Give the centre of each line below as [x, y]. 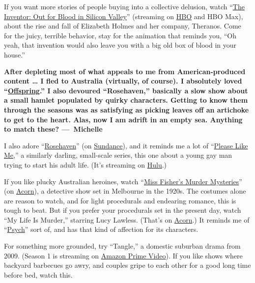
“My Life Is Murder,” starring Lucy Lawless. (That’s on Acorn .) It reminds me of [127, 219]
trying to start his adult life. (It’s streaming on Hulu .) [85, 164]
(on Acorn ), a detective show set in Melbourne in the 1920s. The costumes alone [125, 191]
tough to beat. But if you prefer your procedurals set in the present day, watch [123, 210]
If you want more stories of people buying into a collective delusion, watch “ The [124, 6]
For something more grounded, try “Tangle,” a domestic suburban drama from [122, 246]
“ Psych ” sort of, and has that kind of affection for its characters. [101, 229]
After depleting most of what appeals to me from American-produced [125, 71]
